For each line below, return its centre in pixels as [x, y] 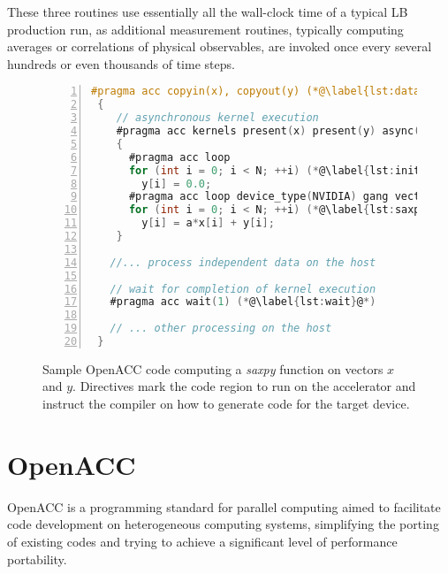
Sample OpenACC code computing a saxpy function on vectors [213, 368]
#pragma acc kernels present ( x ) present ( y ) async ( [268, 131]
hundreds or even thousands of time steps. [121, 63]
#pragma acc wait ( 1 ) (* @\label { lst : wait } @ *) [243, 302]
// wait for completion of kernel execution [243, 289]
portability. [37, 559]
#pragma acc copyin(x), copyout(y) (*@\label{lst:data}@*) [268, 92]
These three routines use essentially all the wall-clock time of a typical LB [208, 11]
